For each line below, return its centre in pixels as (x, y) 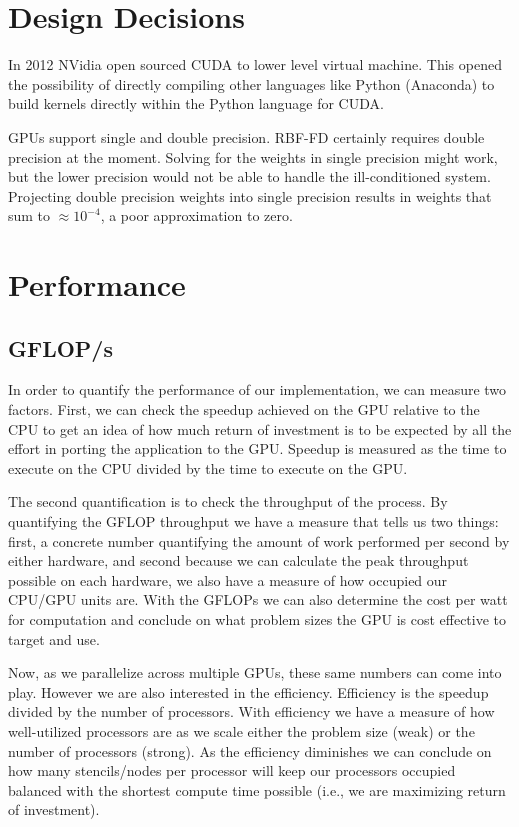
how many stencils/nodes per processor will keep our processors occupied (232, 770)
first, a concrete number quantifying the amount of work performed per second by (259, 540)
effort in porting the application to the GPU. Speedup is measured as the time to (257, 448)
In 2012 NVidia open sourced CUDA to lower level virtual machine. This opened (255, 64)
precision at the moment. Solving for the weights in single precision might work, (253, 156)
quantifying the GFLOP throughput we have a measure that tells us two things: (253, 521)
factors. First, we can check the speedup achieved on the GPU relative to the (244, 409)
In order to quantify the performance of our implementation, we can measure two (257, 389)
